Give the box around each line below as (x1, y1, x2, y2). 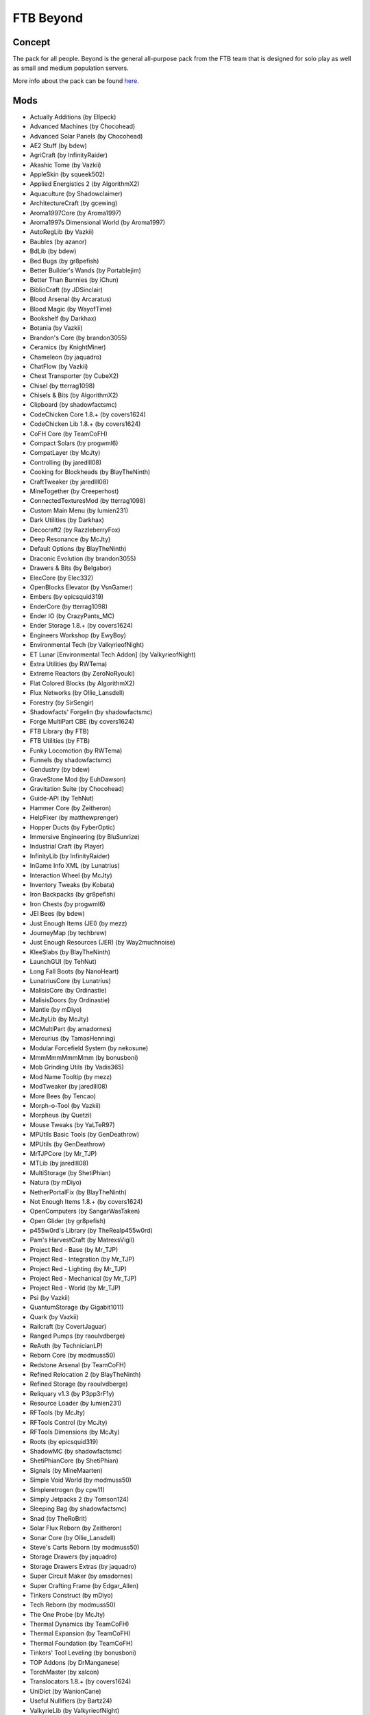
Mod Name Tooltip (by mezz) (29, 1072, 112, 1080)
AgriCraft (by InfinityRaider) (29, 151, 108, 159)
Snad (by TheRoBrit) (29, 1514, 88, 1522)
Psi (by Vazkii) (29, 1293, 70, 1301)
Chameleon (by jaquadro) (29, 353, 102, 361)
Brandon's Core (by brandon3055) (29, 333, 127, 342)
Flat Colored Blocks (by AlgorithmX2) (29, 679, 135, 687)
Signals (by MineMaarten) (29, 1466, 103, 1474)
